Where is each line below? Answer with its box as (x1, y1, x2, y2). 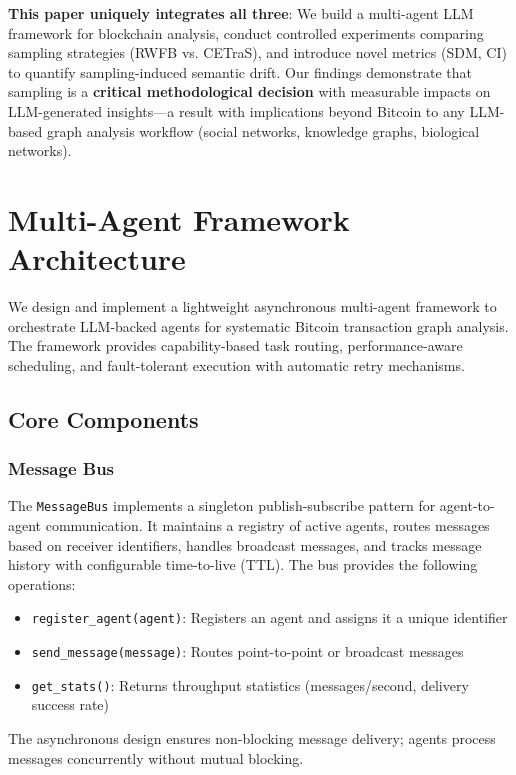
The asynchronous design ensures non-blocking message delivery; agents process (8, 728, 496, 749)
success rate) (31, 694, 110, 715)
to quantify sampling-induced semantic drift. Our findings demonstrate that (8, 61, 473, 82)
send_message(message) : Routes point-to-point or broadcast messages (31, 641, 464, 662)
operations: (8, 573, 76, 594)
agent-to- (439, 495, 495, 516)
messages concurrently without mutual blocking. (8, 747, 304, 768)
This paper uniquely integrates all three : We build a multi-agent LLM (8, 3, 474, 23)
